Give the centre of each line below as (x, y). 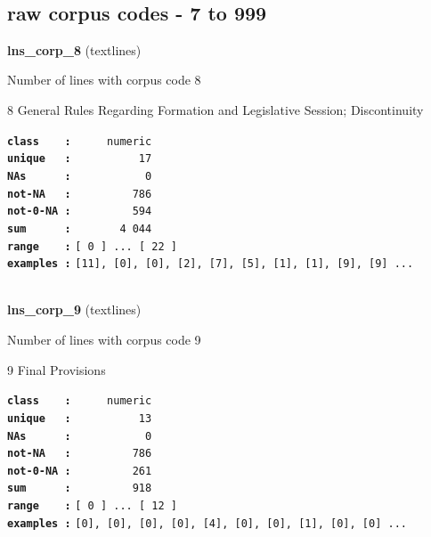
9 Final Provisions (57, 369)
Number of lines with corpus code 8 (104, 80)
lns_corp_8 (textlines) (74, 49)
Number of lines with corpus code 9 (104, 340)
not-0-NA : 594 (80, 212)
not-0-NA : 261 (80, 471)
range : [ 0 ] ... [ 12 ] (92, 506)
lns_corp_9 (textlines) (74, 309)
